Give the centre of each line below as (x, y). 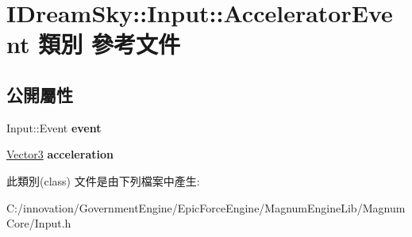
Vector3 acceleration (60, 154)
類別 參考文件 (109, 44)
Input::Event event (54, 127)
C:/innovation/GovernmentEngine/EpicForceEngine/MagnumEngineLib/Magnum (206, 207)
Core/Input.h (39, 223)
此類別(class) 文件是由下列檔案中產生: (103, 180)
